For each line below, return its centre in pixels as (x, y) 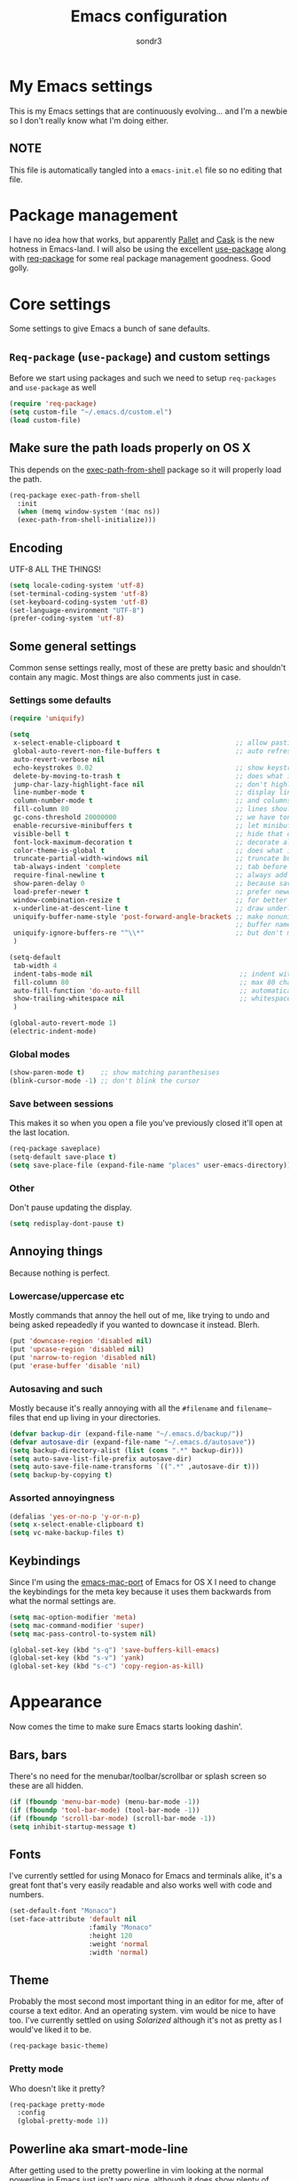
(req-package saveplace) (55, 1149)
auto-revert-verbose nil (59, 759)
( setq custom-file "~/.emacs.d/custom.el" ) (91, 412)
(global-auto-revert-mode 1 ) (63, 1023)
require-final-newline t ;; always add (150, 875)
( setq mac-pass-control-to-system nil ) (83, 1634)
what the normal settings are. (63, 1601)
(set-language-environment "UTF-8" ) (77, 610)
